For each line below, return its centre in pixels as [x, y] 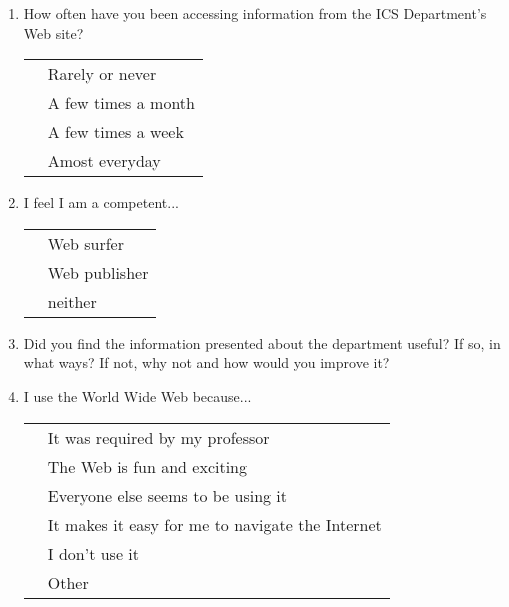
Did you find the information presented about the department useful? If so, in [262, 342]
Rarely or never [102, 74]
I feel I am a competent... [101, 202]
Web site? [53, 32]
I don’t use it [93, 553]
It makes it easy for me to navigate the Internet [214, 524]
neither [72, 301]
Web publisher [98, 272]
